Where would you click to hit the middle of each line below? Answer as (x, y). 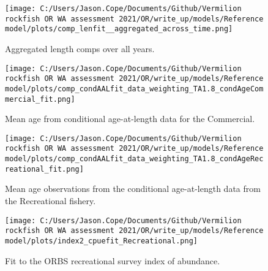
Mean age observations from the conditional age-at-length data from (133, 189)
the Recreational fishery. (50, 200)
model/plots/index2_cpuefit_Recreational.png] (101, 241)
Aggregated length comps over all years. (80, 48)
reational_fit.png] (44, 169)
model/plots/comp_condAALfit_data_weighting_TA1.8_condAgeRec (134, 159)
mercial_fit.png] (40, 99)
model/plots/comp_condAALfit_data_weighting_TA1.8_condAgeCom (134, 89)
